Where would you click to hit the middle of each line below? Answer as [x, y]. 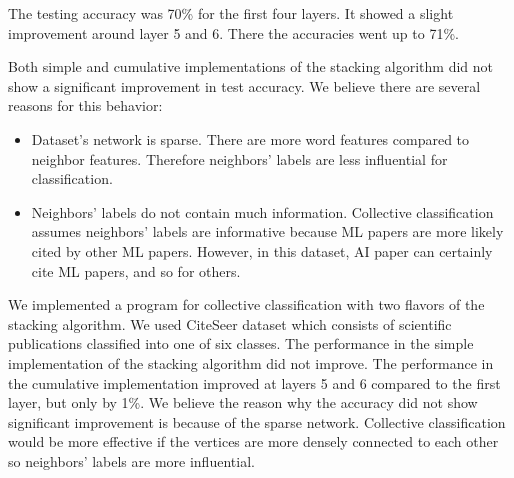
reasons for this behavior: [85, 105]
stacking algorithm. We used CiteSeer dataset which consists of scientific [230, 323]
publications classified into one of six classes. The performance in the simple [241, 343]
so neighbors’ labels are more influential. [131, 460]
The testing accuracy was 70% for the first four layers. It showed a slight [231, 13]
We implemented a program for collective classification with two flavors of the [246, 304]
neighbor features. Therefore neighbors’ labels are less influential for [239, 158]
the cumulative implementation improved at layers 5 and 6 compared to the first [254, 382]
